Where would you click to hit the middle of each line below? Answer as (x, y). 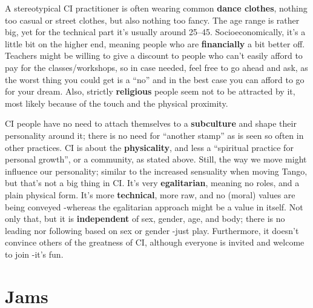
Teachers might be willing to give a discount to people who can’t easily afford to (154, 55)
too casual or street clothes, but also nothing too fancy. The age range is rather (152, 20)
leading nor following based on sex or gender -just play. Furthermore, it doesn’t (152, 230)
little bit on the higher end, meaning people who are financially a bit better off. (155, 43)
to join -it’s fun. (34, 254)
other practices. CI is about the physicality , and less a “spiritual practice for (149, 147)
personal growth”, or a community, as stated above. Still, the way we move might (156, 159)
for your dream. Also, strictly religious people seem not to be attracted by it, (150, 91)
